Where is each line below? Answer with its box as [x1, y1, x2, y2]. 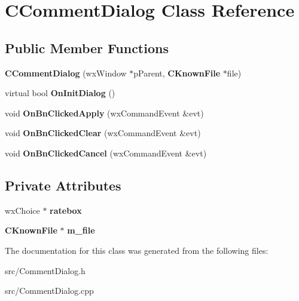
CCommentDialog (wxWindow [5, 66, 127, 79]
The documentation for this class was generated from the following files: [5, 244, 269, 256]
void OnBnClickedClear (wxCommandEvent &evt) [5, 127, 201, 139]
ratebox [50, 204, 82, 216]
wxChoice [5, 204, 40, 216]
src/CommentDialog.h [5, 264, 86, 277]
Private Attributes [5, 176, 121, 194]
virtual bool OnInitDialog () [5, 87, 115, 99]
